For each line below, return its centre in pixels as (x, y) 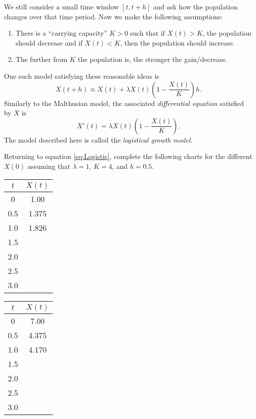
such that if (148, 33)
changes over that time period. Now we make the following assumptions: (113, 16)
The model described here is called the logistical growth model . (98, 139)
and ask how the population (195, 6)
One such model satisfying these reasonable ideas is (82, 76)
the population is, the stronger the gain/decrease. (152, 59)
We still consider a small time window (62, 6)
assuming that (49, 166)
